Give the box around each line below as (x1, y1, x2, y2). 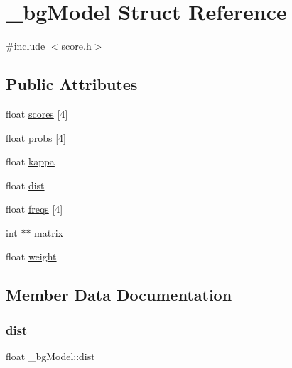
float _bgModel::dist (6, 349, 95, 364)
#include (6, 38, 45, 53)
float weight (6, 249, 57, 264)
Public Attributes (6, 73, 138, 95)
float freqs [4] (6, 201, 63, 216)
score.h (61, 38, 92, 53)
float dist (6, 177, 45, 192)
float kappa (6, 154, 55, 169)
